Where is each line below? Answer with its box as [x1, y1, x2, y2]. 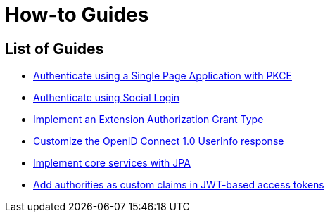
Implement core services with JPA [33, 157, 191, 169]
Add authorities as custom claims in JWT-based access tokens [33, 179, 324, 191]
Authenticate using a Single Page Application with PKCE [33, 70, 292, 82]
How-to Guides [5, 3, 149, 27]
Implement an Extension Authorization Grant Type [33, 113, 264, 126]
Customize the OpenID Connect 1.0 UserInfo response [33, 135, 284, 148]
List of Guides [5, 39, 104, 58]
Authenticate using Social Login [33, 91, 180, 104]
